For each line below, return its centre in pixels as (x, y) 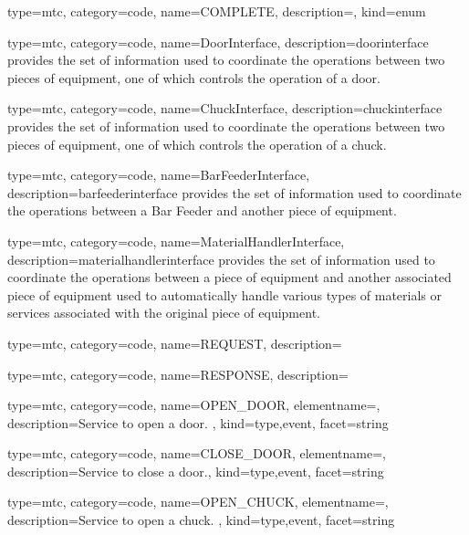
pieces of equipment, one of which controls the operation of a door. (194, 77)
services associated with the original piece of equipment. (164, 313)
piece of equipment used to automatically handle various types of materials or (225, 294)
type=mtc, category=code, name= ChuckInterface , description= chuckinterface (225, 108)
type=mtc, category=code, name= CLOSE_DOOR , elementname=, (197, 453)
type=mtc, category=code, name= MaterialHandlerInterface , (176, 241)
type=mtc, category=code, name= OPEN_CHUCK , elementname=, (198, 502)
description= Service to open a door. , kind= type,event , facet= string (198, 422)
